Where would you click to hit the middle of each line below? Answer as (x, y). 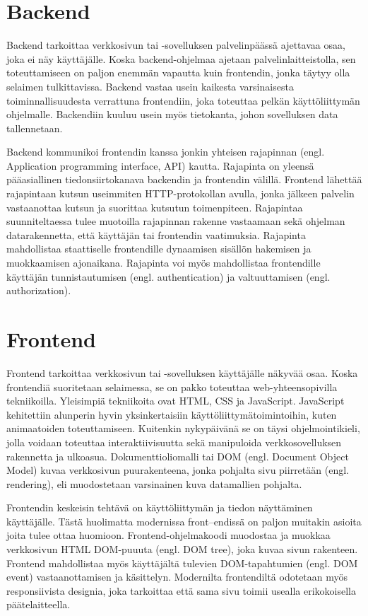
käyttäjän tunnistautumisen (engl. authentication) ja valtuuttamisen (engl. (168, 276)
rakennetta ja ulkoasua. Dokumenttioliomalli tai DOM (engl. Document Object (178, 456)
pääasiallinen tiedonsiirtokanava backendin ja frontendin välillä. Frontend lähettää (184, 179)
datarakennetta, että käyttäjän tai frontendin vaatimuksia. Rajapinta (156, 234)
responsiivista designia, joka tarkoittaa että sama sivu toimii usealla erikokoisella (182, 590)
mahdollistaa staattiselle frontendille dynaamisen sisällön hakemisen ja (159, 249)
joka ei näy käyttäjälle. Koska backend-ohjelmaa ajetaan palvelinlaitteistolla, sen (181, 58)
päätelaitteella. (38, 604)
